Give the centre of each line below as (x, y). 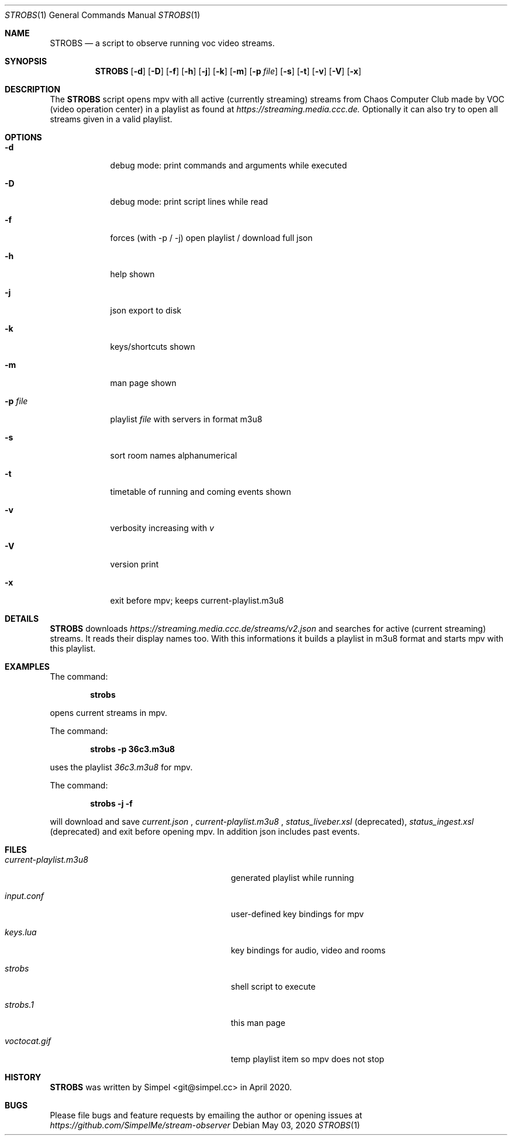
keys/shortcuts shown (153, 347)
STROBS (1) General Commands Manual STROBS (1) (103, 15)
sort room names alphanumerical (174, 455)
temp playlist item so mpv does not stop (308, 1059)
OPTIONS (23, 137)
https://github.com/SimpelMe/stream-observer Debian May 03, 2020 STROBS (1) (205, 1125)
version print (134, 564)
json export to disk (146, 310)
